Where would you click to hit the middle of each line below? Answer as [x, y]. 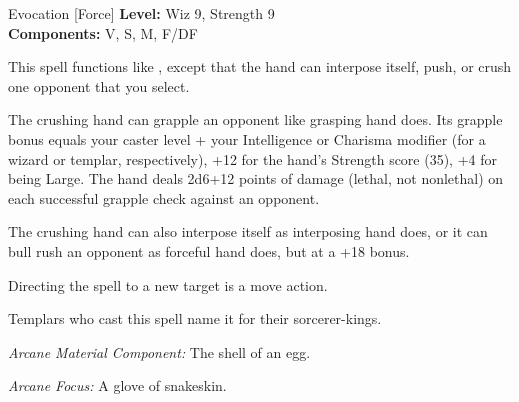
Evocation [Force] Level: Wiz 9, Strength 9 [141, 13]
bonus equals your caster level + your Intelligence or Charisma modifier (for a [247, 138]
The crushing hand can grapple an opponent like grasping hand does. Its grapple [255, 119]
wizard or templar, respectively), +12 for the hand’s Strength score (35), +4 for [253, 158]
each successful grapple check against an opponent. [164, 197]
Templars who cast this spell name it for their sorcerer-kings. [195, 318]
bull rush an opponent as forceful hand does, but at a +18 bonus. [209, 250]
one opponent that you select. [99, 85]
